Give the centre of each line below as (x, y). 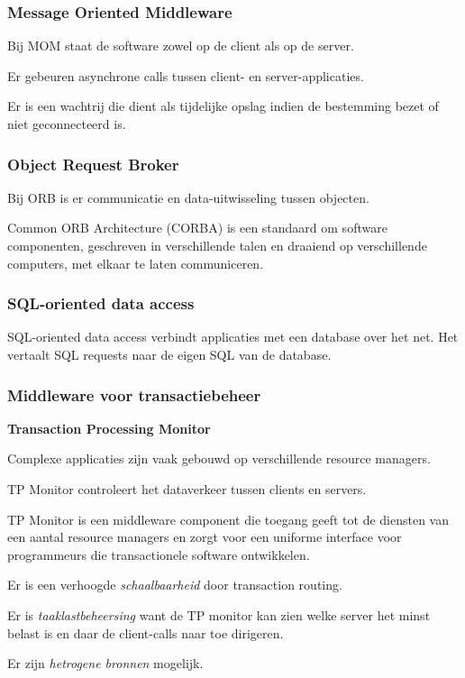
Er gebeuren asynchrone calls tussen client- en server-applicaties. (186, 75)
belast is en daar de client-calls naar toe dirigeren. (146, 632)
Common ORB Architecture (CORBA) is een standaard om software (197, 228)
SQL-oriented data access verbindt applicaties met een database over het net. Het (233, 337)
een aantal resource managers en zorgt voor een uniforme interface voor (205, 537)
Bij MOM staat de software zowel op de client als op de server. (181, 46)
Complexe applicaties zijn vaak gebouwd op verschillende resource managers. (219, 458)
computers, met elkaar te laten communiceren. (136, 263)
